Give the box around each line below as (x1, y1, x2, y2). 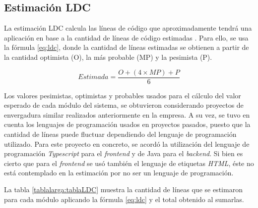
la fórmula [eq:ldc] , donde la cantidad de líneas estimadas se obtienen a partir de (4, 42, 249, 52)
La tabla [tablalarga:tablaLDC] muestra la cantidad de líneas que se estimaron (4, 184, 243, 194)
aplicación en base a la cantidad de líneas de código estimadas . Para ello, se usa (4, 32, 249, 42)
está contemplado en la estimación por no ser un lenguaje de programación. (4, 167, 234, 178)
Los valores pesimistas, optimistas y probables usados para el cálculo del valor (4, 90, 241, 100)
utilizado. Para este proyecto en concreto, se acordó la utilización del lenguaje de (4, 138, 250, 149)
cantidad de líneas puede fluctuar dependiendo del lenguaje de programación (4, 129, 237, 139)
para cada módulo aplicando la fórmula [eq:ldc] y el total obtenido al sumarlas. (4, 194, 244, 204)
